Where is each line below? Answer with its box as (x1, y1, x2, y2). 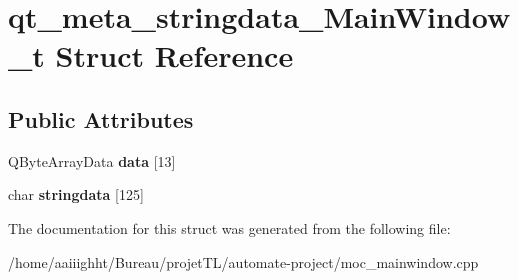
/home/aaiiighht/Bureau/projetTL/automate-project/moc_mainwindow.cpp (8, 251, 479, 272)
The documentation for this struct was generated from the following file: (8, 217, 451, 238)
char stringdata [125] (8, 184, 144, 205)
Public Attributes (8, 103, 194, 134)
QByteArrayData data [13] (8, 150, 176, 171)
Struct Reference (55, 35, 294, 76)
